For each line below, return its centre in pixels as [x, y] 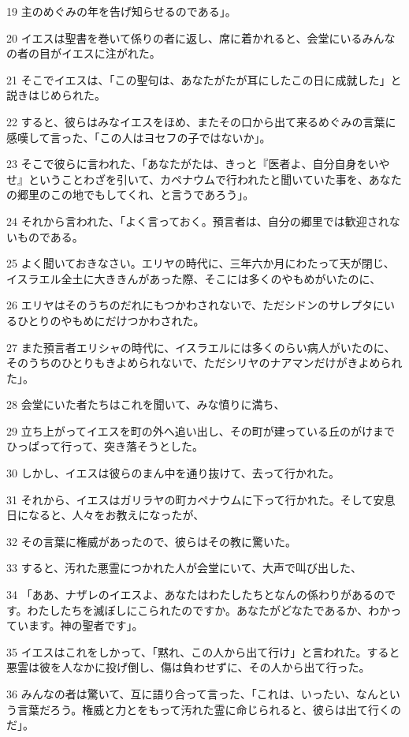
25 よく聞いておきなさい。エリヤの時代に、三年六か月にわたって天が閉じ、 [201, 263]
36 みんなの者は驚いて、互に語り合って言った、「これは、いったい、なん [192, 694]
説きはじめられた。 [56, 95]
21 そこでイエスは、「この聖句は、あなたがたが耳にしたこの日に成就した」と [204, 79]
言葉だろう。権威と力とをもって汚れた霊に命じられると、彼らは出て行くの [209, 709]
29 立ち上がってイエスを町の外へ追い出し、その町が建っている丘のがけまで [201, 430]
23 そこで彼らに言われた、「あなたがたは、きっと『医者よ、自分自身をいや [198, 164]
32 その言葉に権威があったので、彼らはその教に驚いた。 [152, 541]
